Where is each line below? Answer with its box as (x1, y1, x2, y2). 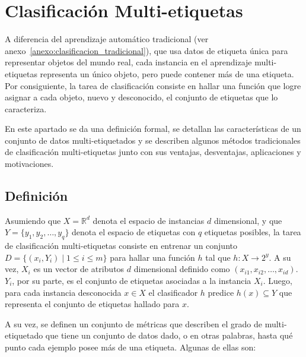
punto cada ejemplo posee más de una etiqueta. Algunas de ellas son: (5, 341, 256, 353)
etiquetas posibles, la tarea (204, 226, 301, 238)
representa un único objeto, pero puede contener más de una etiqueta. (40, 67, 294, 80)
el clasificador (148, 286, 198, 298)
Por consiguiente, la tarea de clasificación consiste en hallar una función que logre (5, 79, 301, 91)
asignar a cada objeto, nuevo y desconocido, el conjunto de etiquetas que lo (5, 91, 278, 103)
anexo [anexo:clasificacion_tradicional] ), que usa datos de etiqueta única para (5, 44, 288, 56)
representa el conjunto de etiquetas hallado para (5, 298, 180, 310)
